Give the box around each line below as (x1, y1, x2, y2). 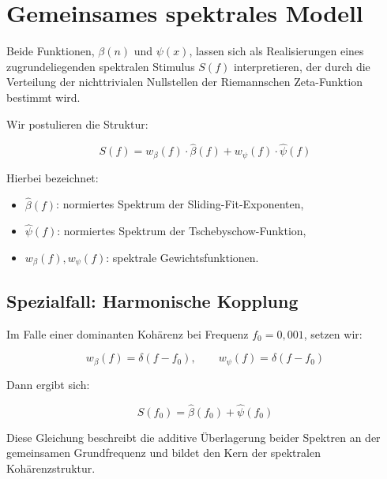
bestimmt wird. (6, 88, 81, 105)
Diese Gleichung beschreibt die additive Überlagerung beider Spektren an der (6, 428, 381, 445)
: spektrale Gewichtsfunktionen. (106, 249, 259, 265)
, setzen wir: (303, 325, 363, 342)
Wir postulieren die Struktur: (6, 115, 148, 132)
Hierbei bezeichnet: (6, 169, 99, 185)
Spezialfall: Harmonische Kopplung (6, 288, 299, 312)
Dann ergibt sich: (6, 376, 90, 392)
